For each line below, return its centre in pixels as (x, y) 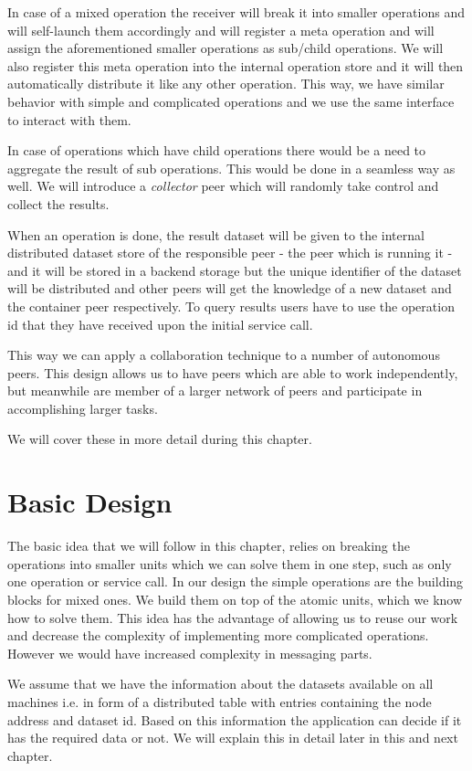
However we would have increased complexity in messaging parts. (190, 653)
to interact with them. (69, 119)
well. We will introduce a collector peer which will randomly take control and (223, 186)
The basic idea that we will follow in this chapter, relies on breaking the (209, 546)
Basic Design (90, 502)
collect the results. (58, 203)
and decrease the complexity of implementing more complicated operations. (218, 635)
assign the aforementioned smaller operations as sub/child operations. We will (226, 48)
